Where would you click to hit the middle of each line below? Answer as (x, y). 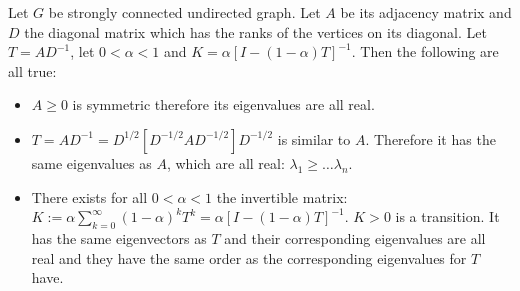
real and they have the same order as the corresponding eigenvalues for (249, 257)
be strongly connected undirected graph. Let (184, 12)
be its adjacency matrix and (426, 12)
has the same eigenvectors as (119, 237)
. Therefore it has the (430, 138)
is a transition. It (447, 216)
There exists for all (89, 196)
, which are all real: (225, 162)
